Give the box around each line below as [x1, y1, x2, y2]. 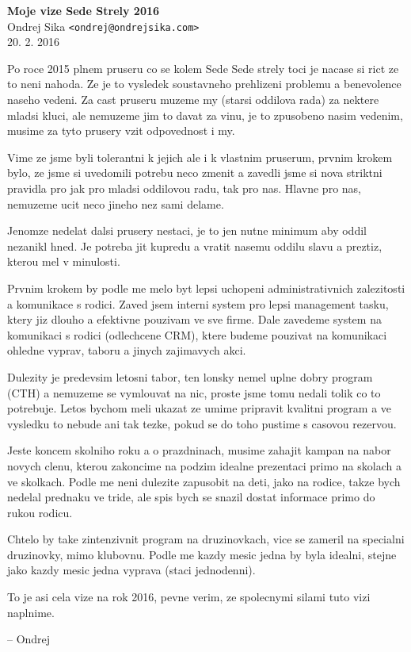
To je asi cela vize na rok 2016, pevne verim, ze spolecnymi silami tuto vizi [7, 589, 371, 605]
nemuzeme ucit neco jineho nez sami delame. [7, 195, 224, 212]
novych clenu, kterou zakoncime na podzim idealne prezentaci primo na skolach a [7, 457, 401, 474]
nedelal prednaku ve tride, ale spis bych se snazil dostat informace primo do [7, 489, 375, 505]
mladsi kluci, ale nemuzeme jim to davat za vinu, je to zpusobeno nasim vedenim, [7, 106, 403, 123]
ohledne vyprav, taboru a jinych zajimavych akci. [7, 342, 246, 359]
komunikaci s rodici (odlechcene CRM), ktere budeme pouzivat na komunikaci [7, 326, 387, 343]
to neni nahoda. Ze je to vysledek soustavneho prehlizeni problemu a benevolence [7, 75, 401, 92]
